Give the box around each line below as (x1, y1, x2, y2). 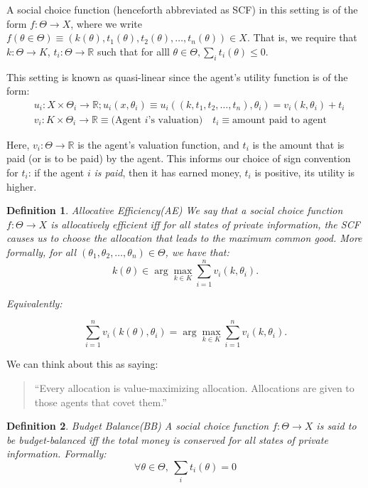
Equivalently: (6, 295, 63, 310)
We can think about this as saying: (6, 356, 158, 371)
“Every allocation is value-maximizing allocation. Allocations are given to (34, 381, 355, 396)
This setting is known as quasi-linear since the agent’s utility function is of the (6, 69, 348, 84)
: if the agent (28, 165, 85, 180)
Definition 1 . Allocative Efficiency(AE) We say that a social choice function (6, 203, 343, 218)
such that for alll (97, 43, 170, 58)
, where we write (70, 16, 143, 31)
